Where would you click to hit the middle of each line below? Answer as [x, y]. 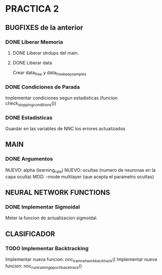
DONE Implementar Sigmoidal [43, 207]
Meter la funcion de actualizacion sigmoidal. [52, 218]
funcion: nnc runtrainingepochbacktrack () [44, 266]
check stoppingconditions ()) [31, 104]
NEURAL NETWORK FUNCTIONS [58, 192]
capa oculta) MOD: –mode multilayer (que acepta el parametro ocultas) [79, 176]
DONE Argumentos [29, 159]
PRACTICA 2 [32, 9]
